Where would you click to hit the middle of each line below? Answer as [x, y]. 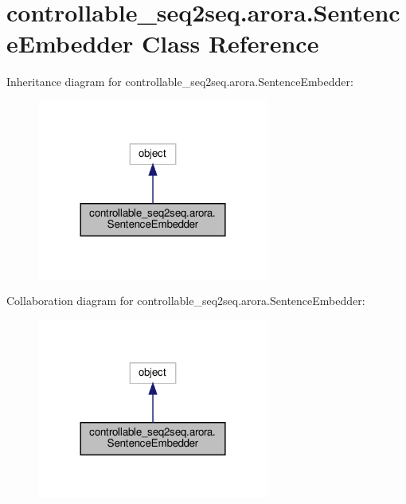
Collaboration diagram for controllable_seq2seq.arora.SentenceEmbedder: [186, 301]
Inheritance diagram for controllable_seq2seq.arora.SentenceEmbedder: [180, 82]
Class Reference [230, 43]
